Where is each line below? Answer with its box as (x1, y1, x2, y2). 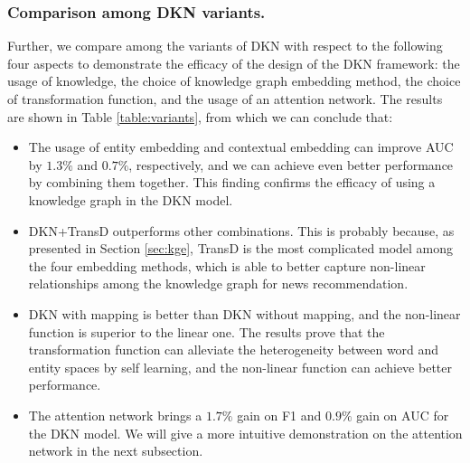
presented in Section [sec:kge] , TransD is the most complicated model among (28, 239, 454, 258)
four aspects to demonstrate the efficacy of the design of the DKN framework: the (7, 53, 460, 72)
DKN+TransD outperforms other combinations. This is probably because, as (28, 221, 455, 240)
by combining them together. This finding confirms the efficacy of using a (28, 173, 436, 192)
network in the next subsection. (28, 441, 203, 460)
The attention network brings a (28, 405, 202, 424)
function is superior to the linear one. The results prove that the (28, 322, 385, 341)
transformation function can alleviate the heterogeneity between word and (28, 340, 439, 359)
